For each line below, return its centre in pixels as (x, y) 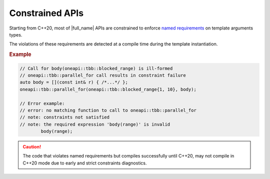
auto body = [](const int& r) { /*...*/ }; (74, 82)
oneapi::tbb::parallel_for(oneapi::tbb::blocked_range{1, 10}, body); (108, 89)
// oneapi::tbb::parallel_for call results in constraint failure (103, 75)
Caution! (32, 147)
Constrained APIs (46, 13)
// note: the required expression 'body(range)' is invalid (95, 124)
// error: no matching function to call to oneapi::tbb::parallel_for (108, 110)
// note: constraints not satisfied (65, 117)
